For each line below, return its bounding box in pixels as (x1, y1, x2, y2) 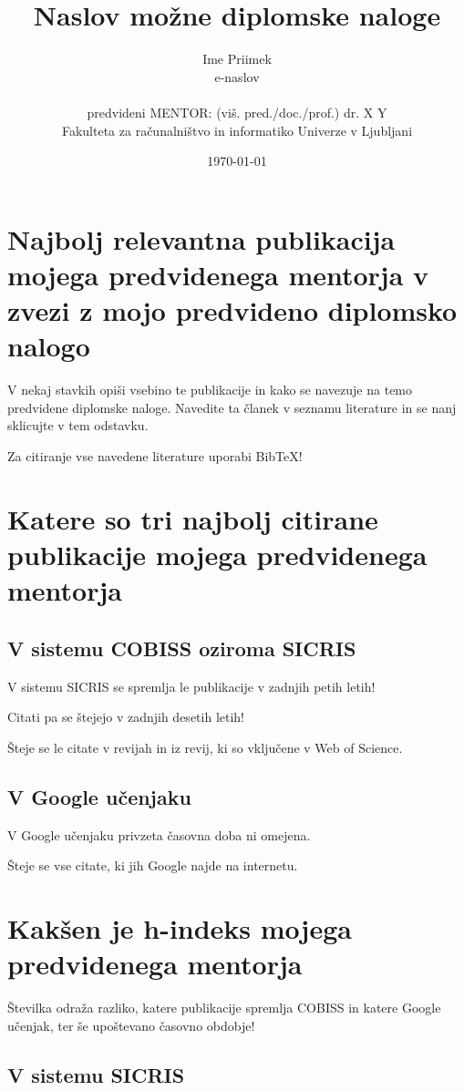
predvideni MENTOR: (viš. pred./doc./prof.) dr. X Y (87, 102, 387, 121)
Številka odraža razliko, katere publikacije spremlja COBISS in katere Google (7, 998, 441, 1016)
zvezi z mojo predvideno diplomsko (7, 292, 458, 329)
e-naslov (214, 67, 260, 86)
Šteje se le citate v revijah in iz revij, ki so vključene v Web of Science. (7, 737, 403, 756)
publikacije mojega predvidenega (7, 535, 428, 572)
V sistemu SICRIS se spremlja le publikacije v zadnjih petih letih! (7, 676, 376, 695)
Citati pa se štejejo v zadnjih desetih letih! (7, 707, 245, 726)
